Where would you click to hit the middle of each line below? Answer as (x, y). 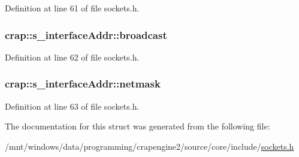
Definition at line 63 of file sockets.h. (72, 106)
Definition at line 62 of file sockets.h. (72, 57)
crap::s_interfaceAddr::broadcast (86, 34)
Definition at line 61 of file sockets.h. (72, 8)
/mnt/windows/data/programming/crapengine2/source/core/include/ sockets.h (149, 146)
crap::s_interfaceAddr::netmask (83, 84)
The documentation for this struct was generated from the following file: (138, 126)
